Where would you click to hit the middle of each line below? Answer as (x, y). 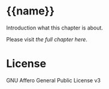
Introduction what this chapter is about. (55, 28)
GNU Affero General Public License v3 (53, 80)
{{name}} (31, 11)
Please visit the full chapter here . (47, 39)
